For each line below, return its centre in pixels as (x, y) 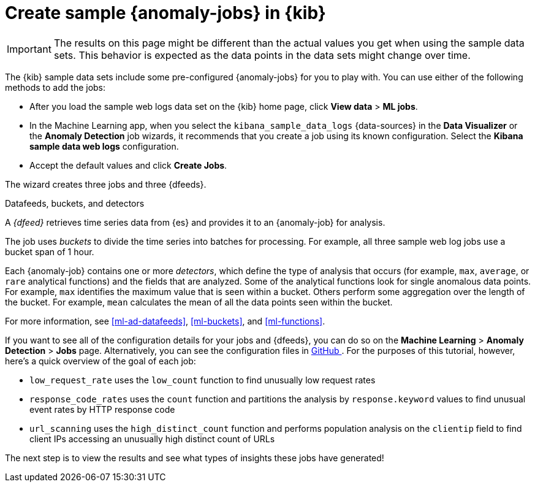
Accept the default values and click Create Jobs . (128, 165)
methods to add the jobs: (55, 87)
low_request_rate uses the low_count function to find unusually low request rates (203, 380)
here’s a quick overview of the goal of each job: (101, 361)
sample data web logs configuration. (104, 146)
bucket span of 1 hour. (50, 251)
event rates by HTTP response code (102, 409)
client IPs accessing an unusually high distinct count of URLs (152, 439)
